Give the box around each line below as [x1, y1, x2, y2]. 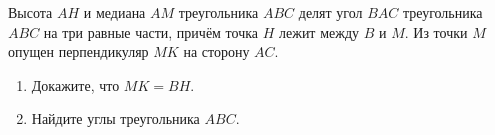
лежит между [279, 21, 360, 42]
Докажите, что [31, 74, 120, 95]
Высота [8, 2, 53, 22]
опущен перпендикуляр [8, 41, 149, 62]
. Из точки [404, 21, 468, 42]
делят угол [298, 2, 363, 22]
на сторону [183, 41, 250, 62]
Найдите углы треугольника [31, 108, 200, 129]
